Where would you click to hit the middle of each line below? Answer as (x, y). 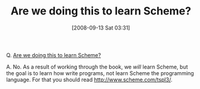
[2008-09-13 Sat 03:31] (101, 28)
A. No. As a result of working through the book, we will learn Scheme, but (97, 67)
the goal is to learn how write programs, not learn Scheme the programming (100, 73)
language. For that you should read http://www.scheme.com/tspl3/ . (89, 79)
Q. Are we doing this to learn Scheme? (53, 55)
